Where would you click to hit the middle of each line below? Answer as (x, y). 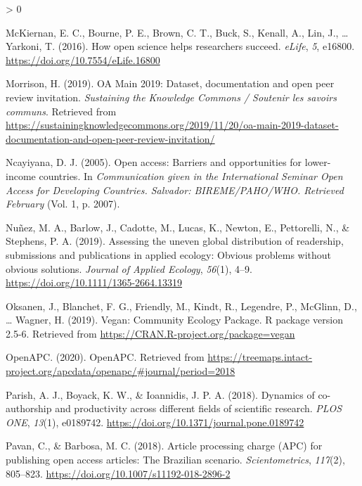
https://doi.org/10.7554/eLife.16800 (83, 59)
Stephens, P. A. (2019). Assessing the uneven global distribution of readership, (175, 241)
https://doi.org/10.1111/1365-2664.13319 (94, 282)
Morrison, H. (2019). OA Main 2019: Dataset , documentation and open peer (170, 83)
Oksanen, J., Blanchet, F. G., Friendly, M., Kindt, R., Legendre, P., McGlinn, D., (181, 306)
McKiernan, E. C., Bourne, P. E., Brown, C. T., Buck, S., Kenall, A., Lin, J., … (177, 32)
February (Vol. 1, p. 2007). (63, 204)
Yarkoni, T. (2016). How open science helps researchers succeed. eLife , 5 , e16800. (180, 46)
